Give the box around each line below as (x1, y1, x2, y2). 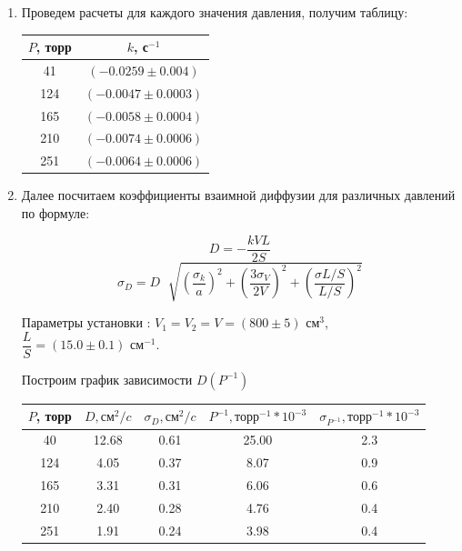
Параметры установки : (21, 313, 151, 332)
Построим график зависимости (21, 369, 193, 388)
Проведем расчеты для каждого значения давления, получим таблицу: (21, 3, 408, 21)
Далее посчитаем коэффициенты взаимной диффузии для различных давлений (21, 185, 456, 205)
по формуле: (21, 204, 90, 222)
